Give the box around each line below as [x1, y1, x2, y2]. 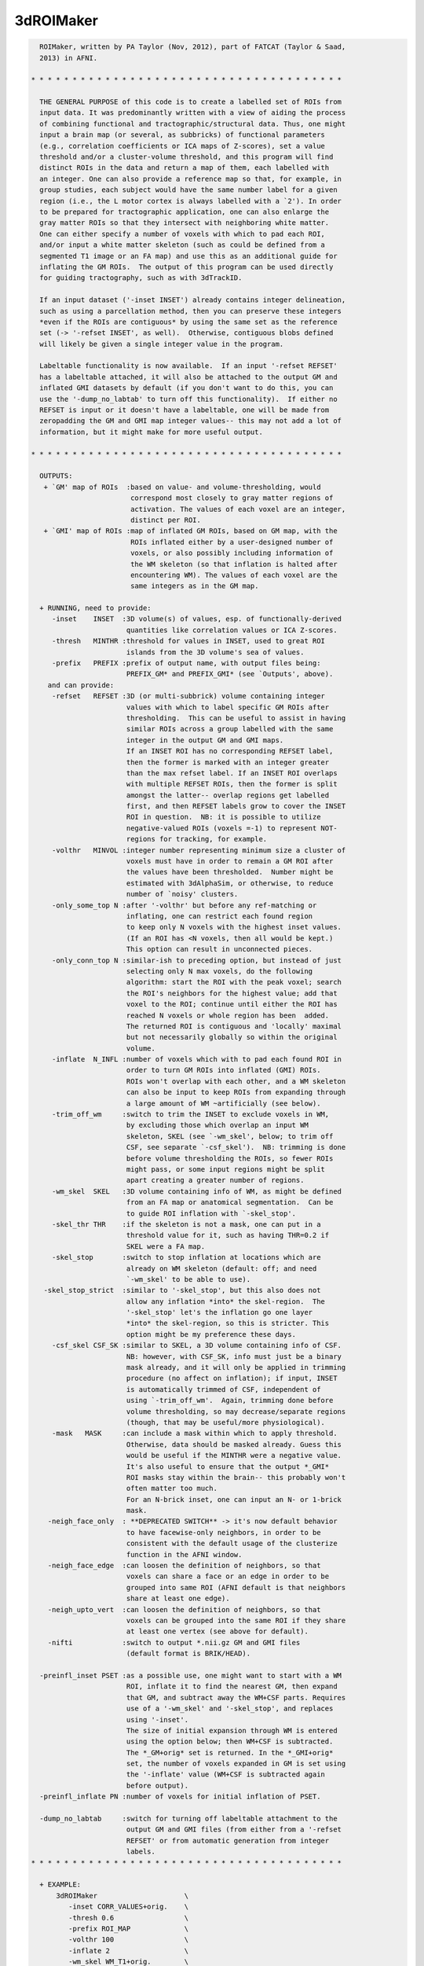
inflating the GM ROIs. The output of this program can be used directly [39, 262, 334, 271]
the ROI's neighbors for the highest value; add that [126, 989, 338, 998]
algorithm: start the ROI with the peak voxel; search [126, 977, 342, 987]
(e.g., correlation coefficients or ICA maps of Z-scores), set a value [39, 142, 326, 150]
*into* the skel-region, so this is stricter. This [126, 1319, 330, 1328]
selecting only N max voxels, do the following [126, 966, 313, 975]
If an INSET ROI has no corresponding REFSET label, [126, 747, 334, 756]
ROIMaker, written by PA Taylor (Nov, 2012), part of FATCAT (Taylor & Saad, [39, 42, 346, 51]
